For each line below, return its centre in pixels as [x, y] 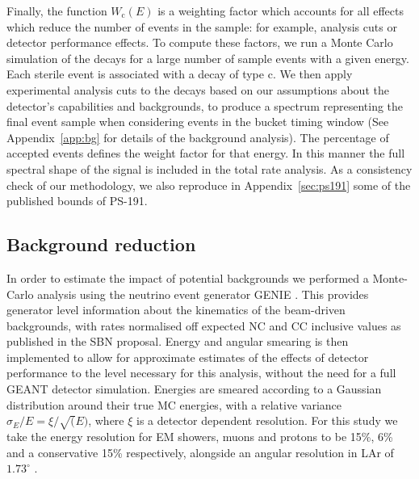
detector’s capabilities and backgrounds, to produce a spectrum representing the [205, 105]
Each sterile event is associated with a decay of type [135, 74]
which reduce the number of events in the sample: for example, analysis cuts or [202, 26]
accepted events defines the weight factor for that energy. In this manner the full [206, 153]
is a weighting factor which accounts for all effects [281, 11]
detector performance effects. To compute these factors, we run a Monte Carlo [200, 42]
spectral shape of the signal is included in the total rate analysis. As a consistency [209, 168]
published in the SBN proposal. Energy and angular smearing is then [178, 341]
